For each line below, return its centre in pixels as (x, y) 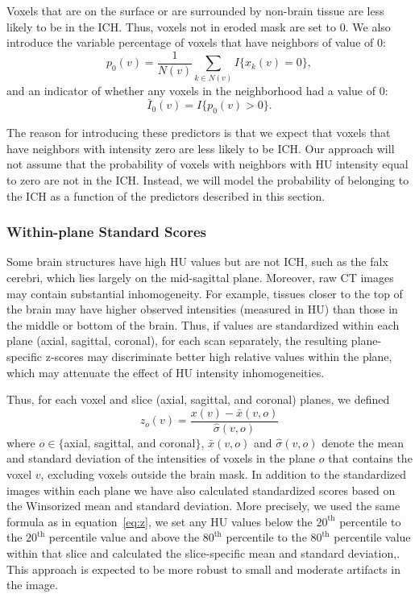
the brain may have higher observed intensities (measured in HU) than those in (202, 309)
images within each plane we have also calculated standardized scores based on (201, 490)
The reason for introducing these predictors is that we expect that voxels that (199, 133)
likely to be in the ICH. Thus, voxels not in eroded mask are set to (172, 26)
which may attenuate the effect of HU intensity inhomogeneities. (166, 372)
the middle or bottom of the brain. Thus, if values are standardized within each (203, 324)
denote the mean (363, 442)
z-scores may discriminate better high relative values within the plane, (219, 356)
